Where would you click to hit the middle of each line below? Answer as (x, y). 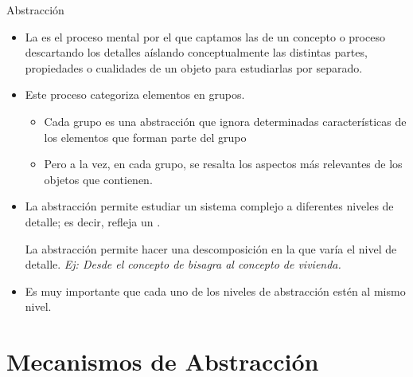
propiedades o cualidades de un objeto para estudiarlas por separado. (194, 67)
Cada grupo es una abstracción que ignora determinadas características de (225, 121)
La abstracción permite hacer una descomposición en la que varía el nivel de (211, 248)
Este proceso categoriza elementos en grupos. (135, 94)
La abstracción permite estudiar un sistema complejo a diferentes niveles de (209, 206)
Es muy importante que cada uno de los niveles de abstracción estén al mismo (215, 291)
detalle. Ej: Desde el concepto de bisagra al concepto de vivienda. (183, 264)
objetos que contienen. (98, 179)
